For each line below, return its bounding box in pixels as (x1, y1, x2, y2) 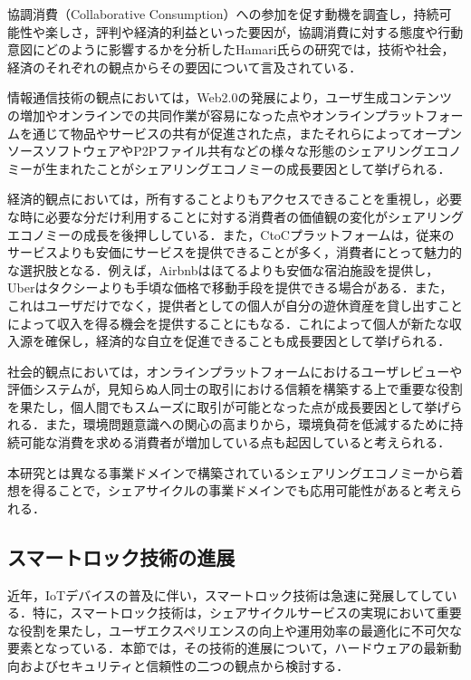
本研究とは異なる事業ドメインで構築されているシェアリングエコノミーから (7, 463, 451, 482)
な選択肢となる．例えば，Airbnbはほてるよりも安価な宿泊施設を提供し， (7, 260, 439, 279)
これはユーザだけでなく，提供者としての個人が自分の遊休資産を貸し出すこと (7, 295, 463, 314)
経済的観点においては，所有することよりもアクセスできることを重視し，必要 (7, 189, 463, 208)
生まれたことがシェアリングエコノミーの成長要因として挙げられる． (44, 158, 451, 177)
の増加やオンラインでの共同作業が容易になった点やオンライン (7, 105, 375, 124)
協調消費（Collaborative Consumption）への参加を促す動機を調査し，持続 (7, 5, 439, 23)
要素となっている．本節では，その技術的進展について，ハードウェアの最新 (7, 638, 449, 657)
